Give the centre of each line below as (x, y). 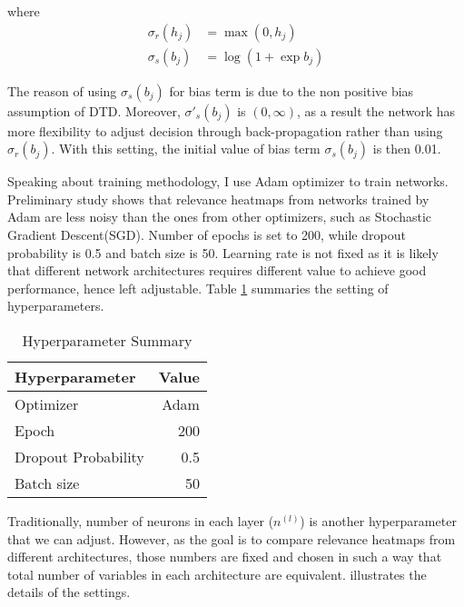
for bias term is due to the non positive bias (291, 90)
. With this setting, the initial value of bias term (186, 149)
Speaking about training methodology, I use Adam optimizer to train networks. (228, 181)
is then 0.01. (407, 149)
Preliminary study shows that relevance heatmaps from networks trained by (218, 199)
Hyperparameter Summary (107, 340)
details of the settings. (69, 592)
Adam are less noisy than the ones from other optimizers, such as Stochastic (219, 217)
